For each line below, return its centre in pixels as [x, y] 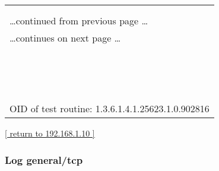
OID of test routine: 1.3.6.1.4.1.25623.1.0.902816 [109, 108]
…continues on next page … [65, 38]
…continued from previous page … [79, 20]
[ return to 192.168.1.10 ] [50, 133]
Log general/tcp [44, 159]
